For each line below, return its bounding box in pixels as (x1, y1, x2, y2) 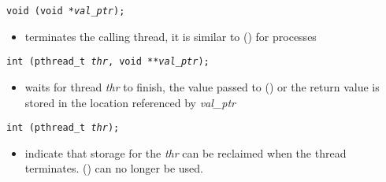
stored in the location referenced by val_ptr (24, 94, 236, 110)
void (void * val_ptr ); (6, 6, 125, 17)
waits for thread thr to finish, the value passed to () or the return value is (24, 78, 380, 95)
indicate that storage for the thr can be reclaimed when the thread (24, 144, 347, 161)
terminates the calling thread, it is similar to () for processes (24, 28, 317, 44)
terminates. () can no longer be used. (24, 160, 203, 176)
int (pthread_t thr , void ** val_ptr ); (6, 56, 210, 68)
